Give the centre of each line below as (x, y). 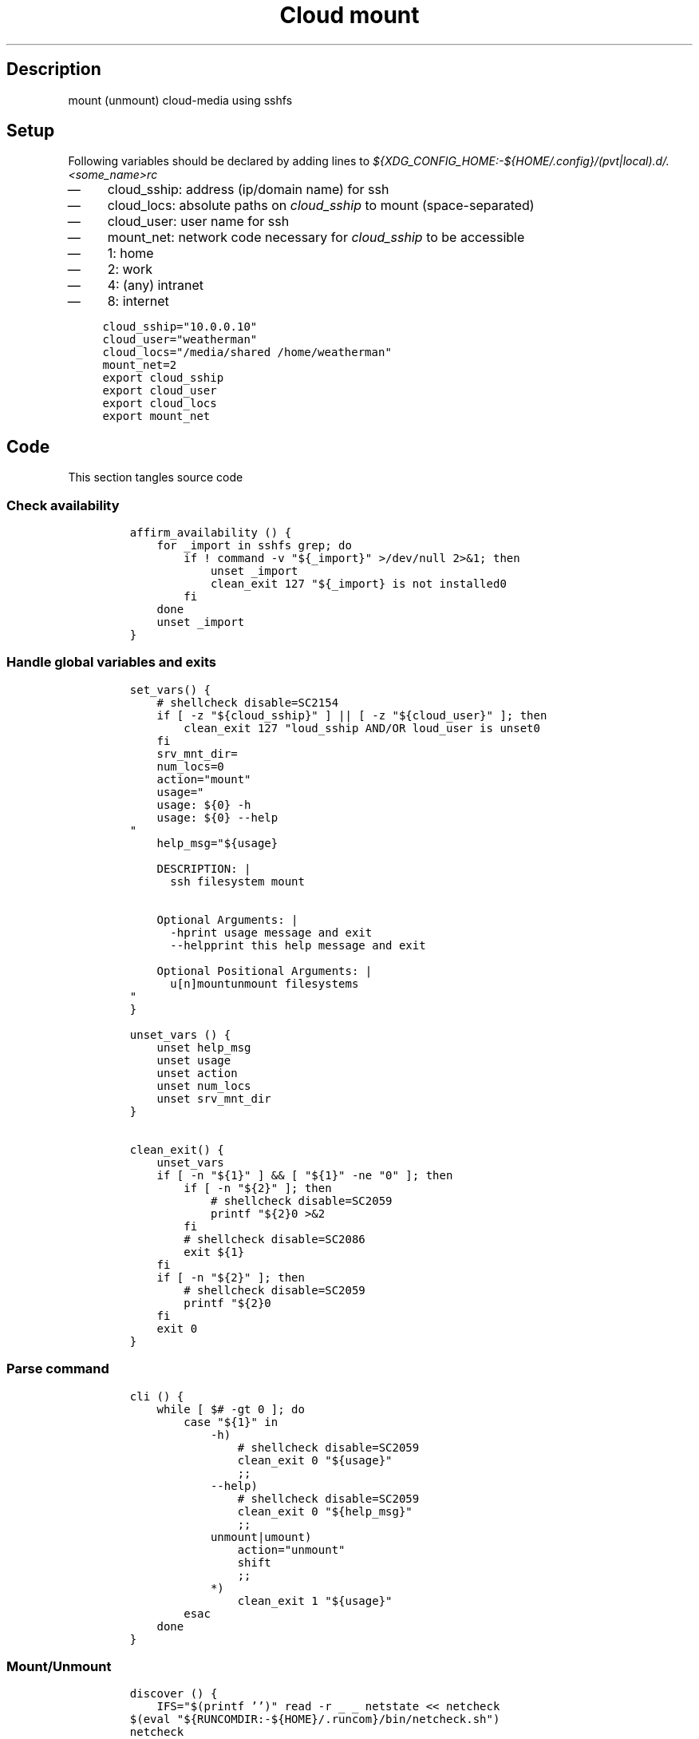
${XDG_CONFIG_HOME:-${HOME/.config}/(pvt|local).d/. (521, 161)
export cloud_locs (160, 404)
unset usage (194, 1060)
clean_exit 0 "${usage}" (315, 1460)
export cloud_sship (163, 378)
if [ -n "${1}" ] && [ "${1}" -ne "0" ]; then (305, 1175)
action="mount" (204, 779)
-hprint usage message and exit (271, 932)
